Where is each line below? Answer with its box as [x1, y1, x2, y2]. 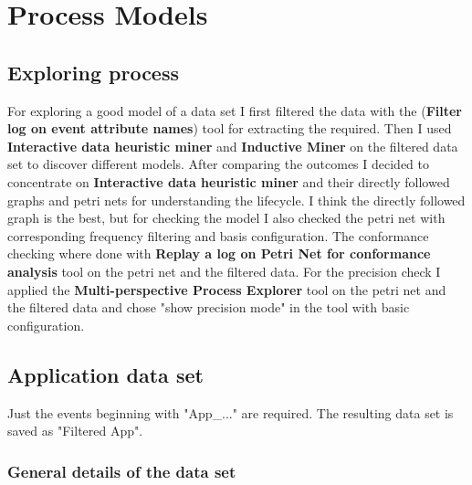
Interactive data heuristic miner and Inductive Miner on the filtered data [7, 136, 458, 155]
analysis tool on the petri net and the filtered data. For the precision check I [7, 261, 441, 280]
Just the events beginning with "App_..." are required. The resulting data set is [7, 403, 454, 422]
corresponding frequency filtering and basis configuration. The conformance [7, 226, 429, 245]
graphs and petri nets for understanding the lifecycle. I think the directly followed [7, 190, 466, 209]
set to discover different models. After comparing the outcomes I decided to [7, 154, 430, 174]
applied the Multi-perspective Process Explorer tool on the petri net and [7, 279, 446, 299]
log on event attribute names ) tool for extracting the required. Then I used [7, 119, 452, 138]
